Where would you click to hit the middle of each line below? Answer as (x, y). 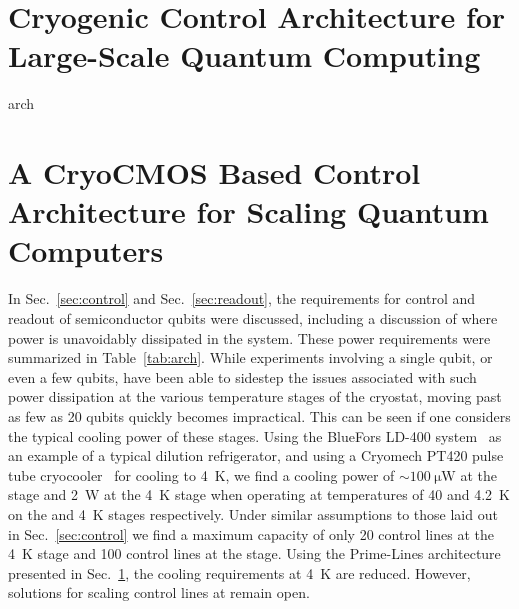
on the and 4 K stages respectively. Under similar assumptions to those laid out (253, 513)
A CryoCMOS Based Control (214, 172)
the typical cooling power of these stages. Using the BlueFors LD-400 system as (255, 435)
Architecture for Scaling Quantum (248, 211)
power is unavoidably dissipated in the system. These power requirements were (249, 337)
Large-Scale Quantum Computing (244, 55)
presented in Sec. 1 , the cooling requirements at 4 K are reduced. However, (239, 572)
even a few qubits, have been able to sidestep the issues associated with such (242, 376)
